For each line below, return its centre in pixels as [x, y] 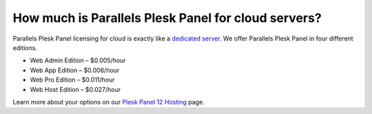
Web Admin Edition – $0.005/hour [78, 60]
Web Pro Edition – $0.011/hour [72, 80]
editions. [25, 47]
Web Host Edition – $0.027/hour [75, 89]
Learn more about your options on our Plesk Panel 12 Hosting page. [108, 102]
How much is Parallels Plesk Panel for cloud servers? [167, 18]
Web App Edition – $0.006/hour [75, 70]
